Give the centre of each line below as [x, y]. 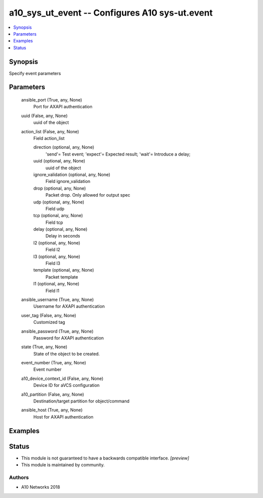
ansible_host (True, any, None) [52, 410]
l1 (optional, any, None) [56, 284]
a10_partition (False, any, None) [53, 394]
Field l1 [52, 291]
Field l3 [53, 263]
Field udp [55, 209]
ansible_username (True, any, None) [57, 299]
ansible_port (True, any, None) [52, 100]
